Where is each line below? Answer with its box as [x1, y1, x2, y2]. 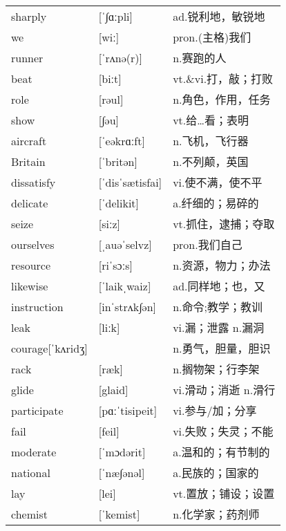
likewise [11, 277, 48, 294]
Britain [11, 153, 46, 169]
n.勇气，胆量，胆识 [173, 340, 271, 357]
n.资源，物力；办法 [173, 257, 271, 274]
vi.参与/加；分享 [173, 402, 257, 419]
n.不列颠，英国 [173, 153, 249, 170]
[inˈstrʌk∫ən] [98, 298, 156, 315]
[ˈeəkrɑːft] [98, 132, 145, 149]
